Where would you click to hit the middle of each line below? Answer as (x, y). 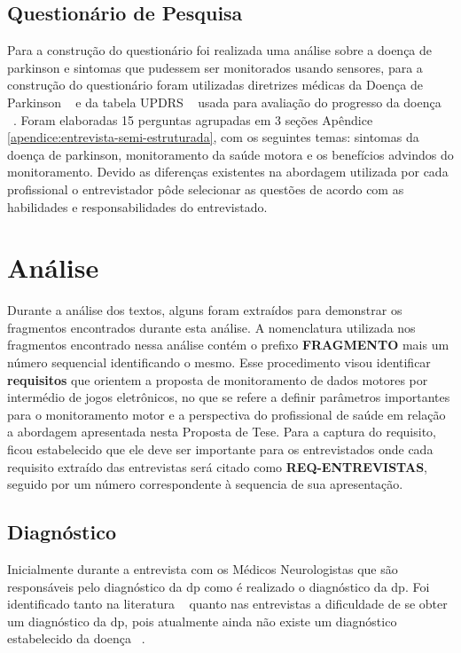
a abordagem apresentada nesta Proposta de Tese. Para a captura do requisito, (222, 432)
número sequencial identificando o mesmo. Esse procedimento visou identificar (219, 362)
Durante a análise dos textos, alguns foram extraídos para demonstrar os (205, 310)
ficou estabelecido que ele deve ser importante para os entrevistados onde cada (220, 449)
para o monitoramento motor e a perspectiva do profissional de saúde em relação (227, 414)
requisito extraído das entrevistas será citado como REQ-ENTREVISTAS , (217, 466)
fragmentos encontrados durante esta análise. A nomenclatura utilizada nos (211, 327)
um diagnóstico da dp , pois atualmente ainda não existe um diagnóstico (202, 621)
